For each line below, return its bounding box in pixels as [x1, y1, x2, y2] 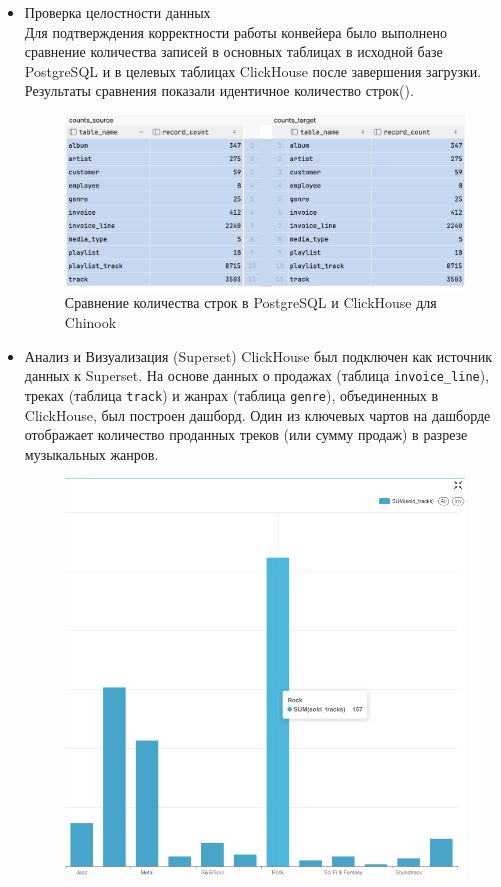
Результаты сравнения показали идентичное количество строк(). [24, 80, 414, 101]
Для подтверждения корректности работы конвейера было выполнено [24, 21, 447, 42]
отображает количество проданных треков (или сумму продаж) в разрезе [24, 424, 468, 445]
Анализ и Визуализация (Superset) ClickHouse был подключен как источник [24, 345, 492, 366]
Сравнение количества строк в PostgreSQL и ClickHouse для [64, 292, 437, 313]
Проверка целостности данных [24, 2, 211, 22]
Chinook [64, 312, 117, 333]
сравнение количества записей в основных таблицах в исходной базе [24, 41, 443, 62]
